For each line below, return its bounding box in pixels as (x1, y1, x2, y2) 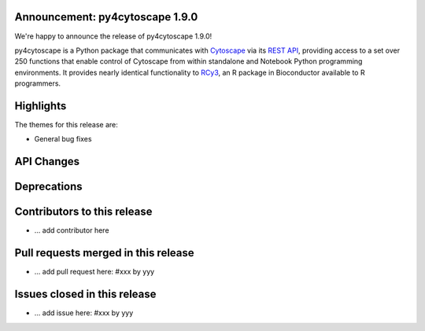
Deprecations (14, 180, 83, 193)
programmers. (14, 79, 61, 88)
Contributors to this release (14, 205, 153, 219)
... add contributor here (34, 226, 109, 235)
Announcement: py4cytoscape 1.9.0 (14, 10, 198, 24)
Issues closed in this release (14, 288, 157, 301)
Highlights (14, 99, 67, 112)
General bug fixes (34, 134, 92, 144)
